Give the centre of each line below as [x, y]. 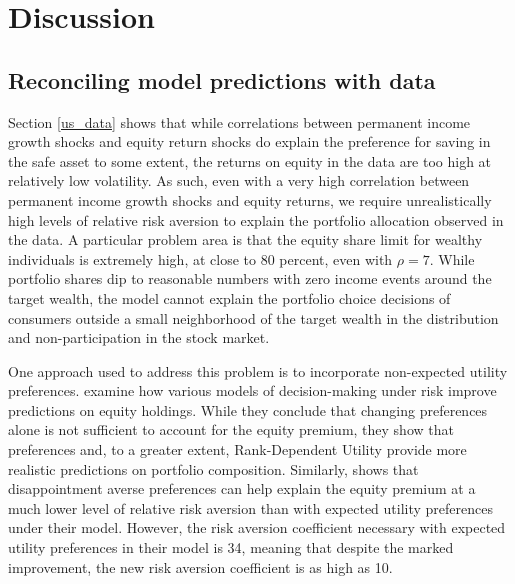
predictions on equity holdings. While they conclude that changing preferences [248, 409]
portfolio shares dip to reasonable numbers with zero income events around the [250, 278]
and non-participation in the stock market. [139, 337]
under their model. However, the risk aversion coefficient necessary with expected [257, 527]
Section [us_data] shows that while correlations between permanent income [239, 121]
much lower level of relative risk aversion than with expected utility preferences [250, 507]
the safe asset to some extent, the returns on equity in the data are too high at [250, 160]
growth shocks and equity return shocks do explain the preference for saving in [249, 141]
